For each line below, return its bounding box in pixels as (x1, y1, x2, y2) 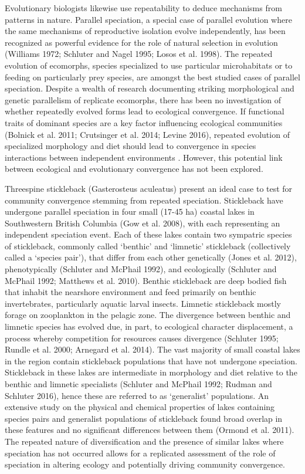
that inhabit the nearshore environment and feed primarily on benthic (5, 286, 256, 298)
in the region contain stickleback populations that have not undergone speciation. (5, 354, 297, 367)
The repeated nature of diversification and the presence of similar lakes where (5, 435, 284, 447)
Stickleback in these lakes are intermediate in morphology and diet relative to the (5, 366, 297, 378)
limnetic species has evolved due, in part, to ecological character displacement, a (5, 320, 293, 333)
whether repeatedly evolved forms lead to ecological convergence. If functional (5, 105, 284, 117)
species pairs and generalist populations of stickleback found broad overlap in (5, 412, 283, 424)
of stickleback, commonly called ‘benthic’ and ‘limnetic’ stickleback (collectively (5, 239, 291, 252)
